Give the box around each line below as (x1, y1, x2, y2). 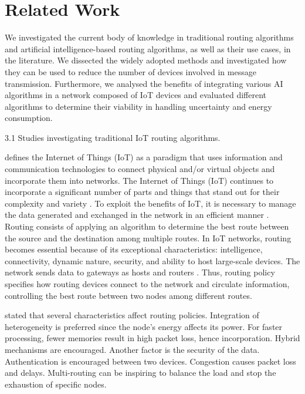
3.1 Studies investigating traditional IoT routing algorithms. (5, 131, 221, 143)
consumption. (5, 112, 53, 124)
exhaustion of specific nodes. (5, 378, 107, 390)
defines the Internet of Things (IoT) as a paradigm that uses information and (5, 151, 283, 163)
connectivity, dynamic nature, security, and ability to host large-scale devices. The (5, 254, 300, 267)
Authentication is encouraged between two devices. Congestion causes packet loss (5, 355, 296, 367)
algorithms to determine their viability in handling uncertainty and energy (5, 100, 272, 112)
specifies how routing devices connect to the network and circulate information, (5, 278, 290, 289)
